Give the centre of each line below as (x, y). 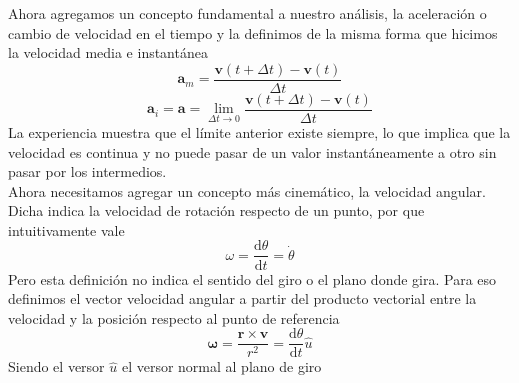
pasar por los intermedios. (87, 171)
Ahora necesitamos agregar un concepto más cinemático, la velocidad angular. (247, 190)
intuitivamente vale (66, 229)
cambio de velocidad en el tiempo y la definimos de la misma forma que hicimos (253, 32)
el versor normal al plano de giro (221, 366)
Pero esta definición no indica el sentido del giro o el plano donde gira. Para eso (252, 278)
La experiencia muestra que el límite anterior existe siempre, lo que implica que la (259, 131)
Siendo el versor (56, 366)
